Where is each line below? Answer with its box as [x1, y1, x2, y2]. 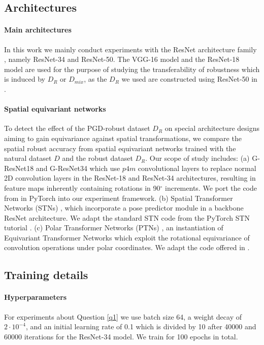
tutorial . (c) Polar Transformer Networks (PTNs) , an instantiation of [4, 222, 223, 233]
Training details [4, 267, 88, 283]
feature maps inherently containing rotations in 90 [4, 182, 160, 193]
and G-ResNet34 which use [36, 162, 120, 173]
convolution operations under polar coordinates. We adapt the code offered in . [4, 242, 250, 253]
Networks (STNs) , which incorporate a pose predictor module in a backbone [4, 202, 244, 213]
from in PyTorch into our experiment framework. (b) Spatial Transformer [4, 192, 233, 203]
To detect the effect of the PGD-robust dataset [4, 123, 150, 133]
